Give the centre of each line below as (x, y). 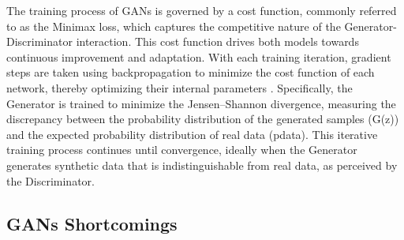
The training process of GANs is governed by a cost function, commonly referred (202, 10)
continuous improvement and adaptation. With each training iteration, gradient (199, 56)
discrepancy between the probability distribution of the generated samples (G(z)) (203, 119)
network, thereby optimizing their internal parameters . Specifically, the (180, 87)
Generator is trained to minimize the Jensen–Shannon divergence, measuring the (201, 103)
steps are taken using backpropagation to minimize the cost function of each (191, 72)
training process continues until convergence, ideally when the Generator (182, 150)
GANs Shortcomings (92, 223)
